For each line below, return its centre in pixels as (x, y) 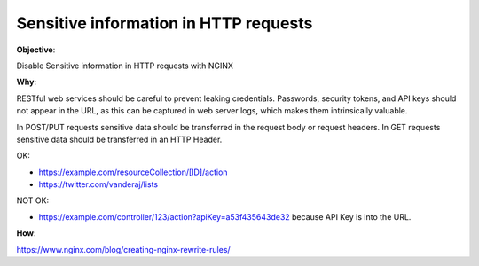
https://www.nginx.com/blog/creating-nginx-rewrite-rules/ (123, 249)
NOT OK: (32, 200)
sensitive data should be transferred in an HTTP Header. (119, 139)
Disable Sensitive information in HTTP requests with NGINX (125, 66)
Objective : (36, 50)
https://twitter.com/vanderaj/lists (98, 184)
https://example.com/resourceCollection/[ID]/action (133, 172)
